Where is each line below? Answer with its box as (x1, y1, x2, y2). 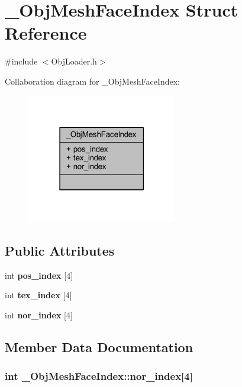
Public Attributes (5, 241, 115, 259)
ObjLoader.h (51, 55, 97, 67)
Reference (5, 21, 87, 45)
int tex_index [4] (5, 289, 72, 301)
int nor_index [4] (5, 308, 73, 321)
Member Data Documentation (5, 337, 193, 356)
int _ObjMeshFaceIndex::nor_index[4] (5, 369, 193, 383)
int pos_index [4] (5, 269, 73, 281)
